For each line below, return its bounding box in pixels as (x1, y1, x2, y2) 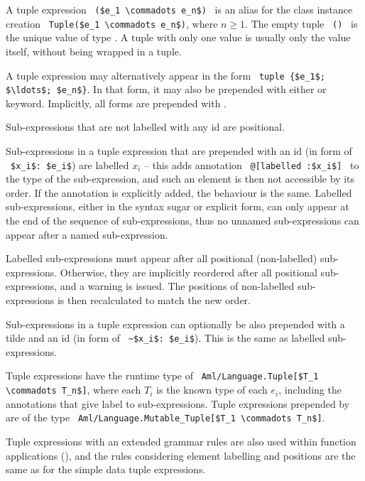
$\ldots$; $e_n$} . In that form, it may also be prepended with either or (6, 82, 327, 97)
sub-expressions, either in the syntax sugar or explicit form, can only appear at (6, 199, 349, 214)
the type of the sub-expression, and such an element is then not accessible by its (6, 171, 354, 186)
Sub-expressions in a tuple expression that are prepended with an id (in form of (6, 144, 352, 158)
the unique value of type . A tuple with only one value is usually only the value (6, 30, 351, 45)
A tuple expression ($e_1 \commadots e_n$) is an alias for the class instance (6, 2, 353, 16)
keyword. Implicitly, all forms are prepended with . (6, 95, 227, 110)
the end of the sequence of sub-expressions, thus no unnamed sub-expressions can (6, 213, 359, 228)
